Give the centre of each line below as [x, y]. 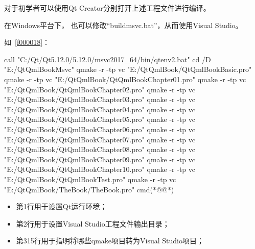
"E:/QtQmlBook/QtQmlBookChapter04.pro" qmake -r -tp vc [100, 109]
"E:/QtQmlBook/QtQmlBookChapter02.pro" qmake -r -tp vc [100, 89]
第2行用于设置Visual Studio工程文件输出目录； [93, 223]
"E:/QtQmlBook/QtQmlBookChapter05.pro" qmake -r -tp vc [100, 119]
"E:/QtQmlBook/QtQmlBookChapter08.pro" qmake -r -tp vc [100, 149]
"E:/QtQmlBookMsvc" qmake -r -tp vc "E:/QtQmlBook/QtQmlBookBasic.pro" [128, 69]
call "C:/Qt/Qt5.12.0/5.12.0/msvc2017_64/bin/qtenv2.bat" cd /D [108, 59]
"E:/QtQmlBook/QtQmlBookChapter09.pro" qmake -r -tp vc [100, 159]
